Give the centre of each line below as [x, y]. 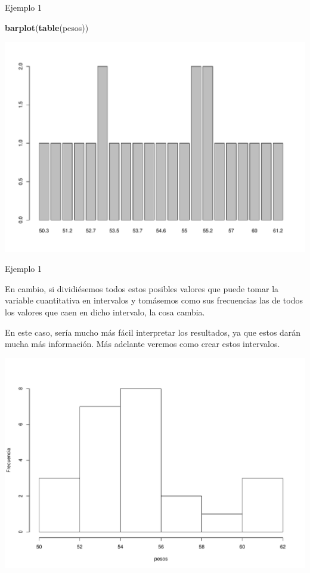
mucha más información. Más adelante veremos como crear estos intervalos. [142, 344]
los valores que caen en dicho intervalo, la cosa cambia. [105, 312]
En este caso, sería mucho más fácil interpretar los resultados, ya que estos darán [153, 332]
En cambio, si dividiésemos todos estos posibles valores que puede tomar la [142, 288]
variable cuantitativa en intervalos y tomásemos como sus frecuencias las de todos [154, 300]
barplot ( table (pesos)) [47, 27]
